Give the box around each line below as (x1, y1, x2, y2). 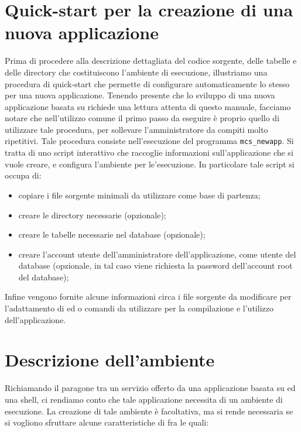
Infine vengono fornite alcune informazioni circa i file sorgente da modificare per (5, 290, 292, 303)
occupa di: (5, 169, 42, 181)
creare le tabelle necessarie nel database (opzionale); (18, 228, 206, 241)
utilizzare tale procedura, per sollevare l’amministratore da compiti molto (5, 123, 268, 135)
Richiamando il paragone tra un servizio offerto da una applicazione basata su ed (5, 382, 296, 394)
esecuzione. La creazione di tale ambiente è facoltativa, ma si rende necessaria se (5, 404, 293, 417)
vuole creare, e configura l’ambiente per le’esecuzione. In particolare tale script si (5, 157, 295, 170)
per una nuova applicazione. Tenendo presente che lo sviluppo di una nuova (5, 89, 275, 101)
